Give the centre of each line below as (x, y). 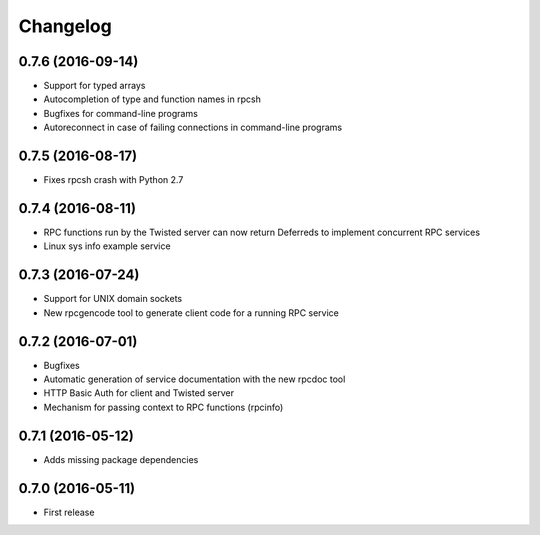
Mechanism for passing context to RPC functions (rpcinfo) (163, 407)
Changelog (65, 26)
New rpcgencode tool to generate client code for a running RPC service (191, 312)
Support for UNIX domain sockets (113, 299)
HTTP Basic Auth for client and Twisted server (139, 393)
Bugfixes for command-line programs (121, 113)
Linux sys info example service (107, 246)
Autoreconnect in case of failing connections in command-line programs (193, 127)
